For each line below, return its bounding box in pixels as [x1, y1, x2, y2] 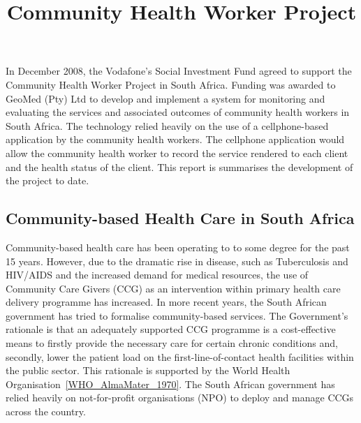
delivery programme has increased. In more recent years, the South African [6, 295, 327, 309]
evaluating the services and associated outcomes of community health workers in [6, 105, 350, 119]
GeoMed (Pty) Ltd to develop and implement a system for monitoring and [6, 91, 325, 105]
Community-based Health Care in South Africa [6, 207, 355, 229]
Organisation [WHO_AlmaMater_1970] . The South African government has [6, 376, 335, 391]
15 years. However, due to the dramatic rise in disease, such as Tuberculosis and [6, 253, 348, 268]
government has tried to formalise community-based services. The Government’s [6, 308, 348, 322]
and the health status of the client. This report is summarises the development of [6, 159, 353, 174]
